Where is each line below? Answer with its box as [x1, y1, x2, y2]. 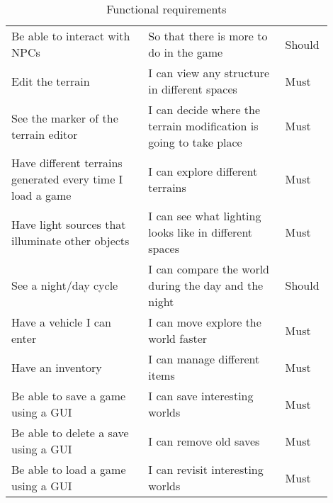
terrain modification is [148, 118, 259, 134]
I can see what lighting [148, 208, 261, 224]
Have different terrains [11, 154, 123, 171]
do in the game [148, 44, 223, 60]
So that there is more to [148, 28, 268, 44]
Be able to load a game [11, 461, 126, 477]
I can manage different [148, 351, 260, 367]
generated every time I [11, 171, 123, 187]
